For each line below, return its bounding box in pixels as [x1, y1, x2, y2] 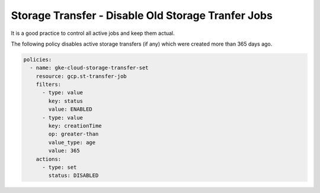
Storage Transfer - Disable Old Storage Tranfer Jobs [11, 9, 273, 22]
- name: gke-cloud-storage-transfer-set [30, 65, 149, 71]
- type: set [42, 164, 77, 171]
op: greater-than [48, 131, 99, 137]
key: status [48, 98, 83, 104]
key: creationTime [48, 123, 102, 130]
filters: [36, 81, 62, 88]
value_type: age [48, 139, 96, 146]
